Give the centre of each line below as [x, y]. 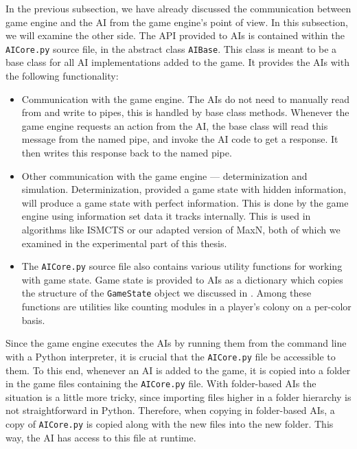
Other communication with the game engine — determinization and [164, 175]
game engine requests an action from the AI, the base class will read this [175, 125]
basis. [33, 320]
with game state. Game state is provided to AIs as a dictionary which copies [182, 279]
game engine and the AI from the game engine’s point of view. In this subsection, [177, 22]
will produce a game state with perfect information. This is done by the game [185, 202]
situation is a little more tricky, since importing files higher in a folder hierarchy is [178, 396]
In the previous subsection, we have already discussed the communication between [178, 8]
